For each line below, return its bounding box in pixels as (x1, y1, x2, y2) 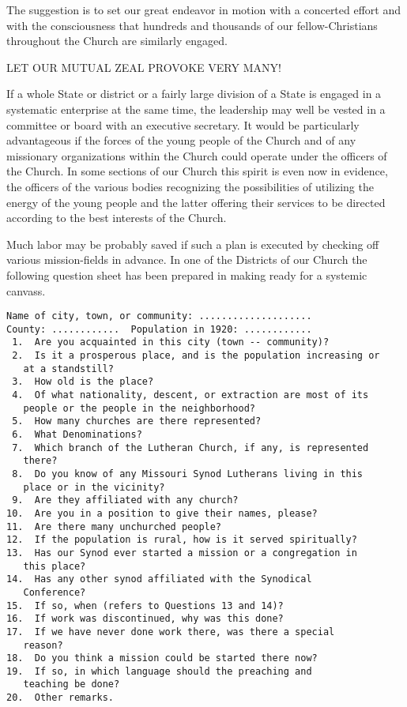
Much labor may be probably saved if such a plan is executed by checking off (6, 235, 379, 252)
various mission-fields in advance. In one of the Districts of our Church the (6, 251, 367, 268)
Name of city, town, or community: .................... (6, 310, 312, 322)
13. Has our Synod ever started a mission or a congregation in (6, 547, 357, 558)
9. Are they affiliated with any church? (12, 495, 239, 506)
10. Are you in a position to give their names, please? (6, 507, 318, 519)
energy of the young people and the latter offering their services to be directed (6, 194, 386, 210)
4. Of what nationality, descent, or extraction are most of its (12, 389, 369, 401)
